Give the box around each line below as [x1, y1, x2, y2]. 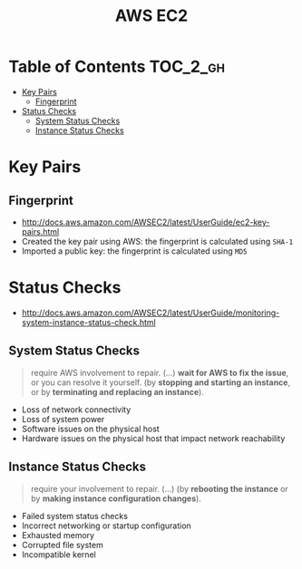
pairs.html [21, 226, 60, 236]
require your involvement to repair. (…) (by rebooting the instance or [30, 483, 289, 494]
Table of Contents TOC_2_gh [8, 56, 226, 77]
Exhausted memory [21, 529, 95, 540]
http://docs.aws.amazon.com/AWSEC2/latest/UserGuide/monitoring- [21, 307, 280, 318]
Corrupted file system [21, 539, 103, 550]
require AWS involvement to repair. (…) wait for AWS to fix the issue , [30, 367, 289, 378]
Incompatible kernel [21, 549, 96, 560]
